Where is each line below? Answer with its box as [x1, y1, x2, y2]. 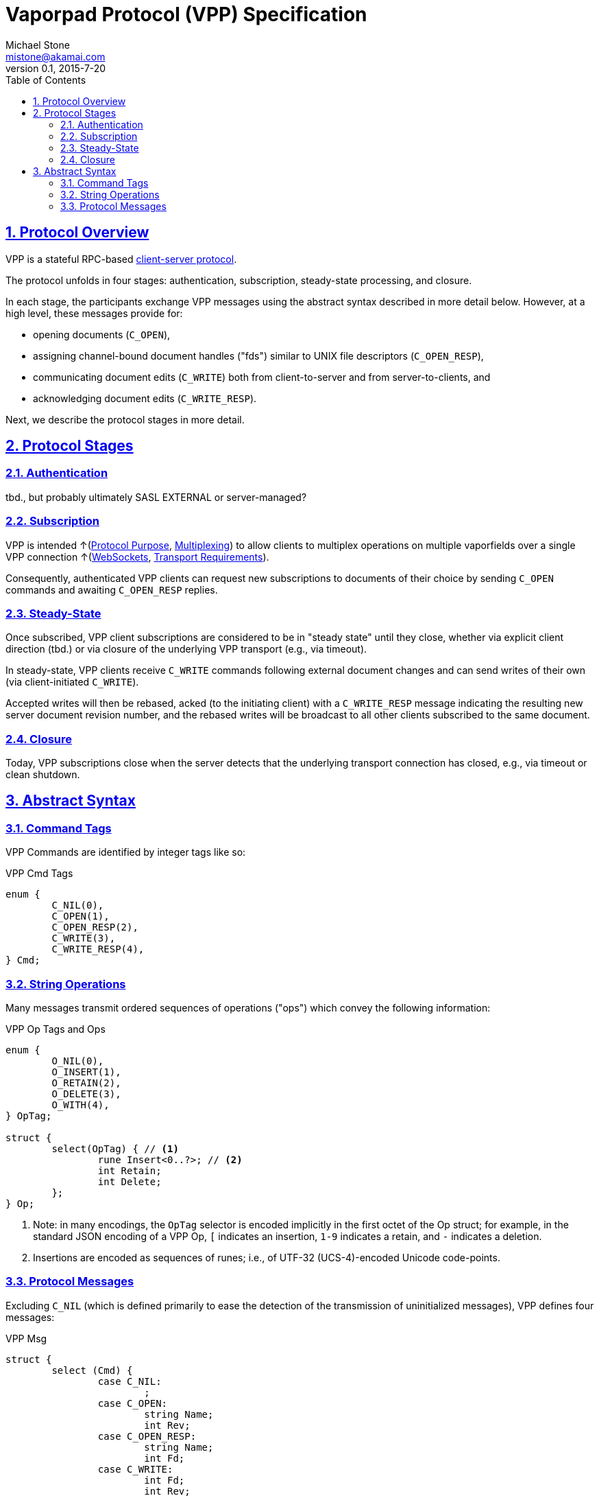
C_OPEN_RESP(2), [51, 922, 138, 933]
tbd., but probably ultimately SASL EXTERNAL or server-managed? [5, 491, 307, 503]
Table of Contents [5, 73, 86, 86]
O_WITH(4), [51, 1099, 110, 1111]
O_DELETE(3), [51, 1088, 121, 1100]
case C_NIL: [97, 1375, 162, 1387]
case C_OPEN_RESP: [97, 1430, 197, 1442]
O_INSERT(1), [51, 1066, 121, 1078]
